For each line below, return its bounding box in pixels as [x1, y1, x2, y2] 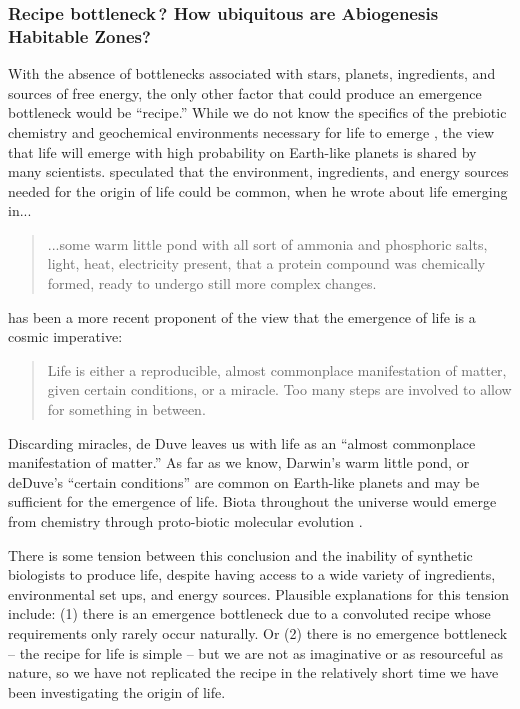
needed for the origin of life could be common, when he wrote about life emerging [8, 180, 508, 201]
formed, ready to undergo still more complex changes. [47, 273, 377, 294]
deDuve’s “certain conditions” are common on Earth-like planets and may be [8, 471, 480, 492]
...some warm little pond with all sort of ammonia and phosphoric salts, [47, 233, 488, 254]
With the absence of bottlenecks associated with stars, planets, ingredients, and [8, 63, 496, 84]
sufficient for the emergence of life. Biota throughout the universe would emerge [8, 491, 497, 512]
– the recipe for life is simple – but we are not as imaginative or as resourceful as [8, 642, 503, 663]
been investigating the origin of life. [8, 681, 226, 702]
